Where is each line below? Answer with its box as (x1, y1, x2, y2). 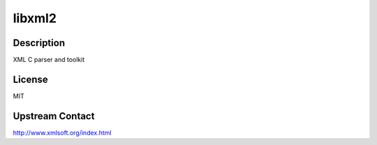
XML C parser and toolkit (13, 56, 85, 64)
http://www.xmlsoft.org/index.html (13, 128, 112, 137)
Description (13, 37, 66, 49)
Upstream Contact (13, 110, 95, 122)
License (13, 73, 48, 85)
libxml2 (13, 10, 57, 26)
